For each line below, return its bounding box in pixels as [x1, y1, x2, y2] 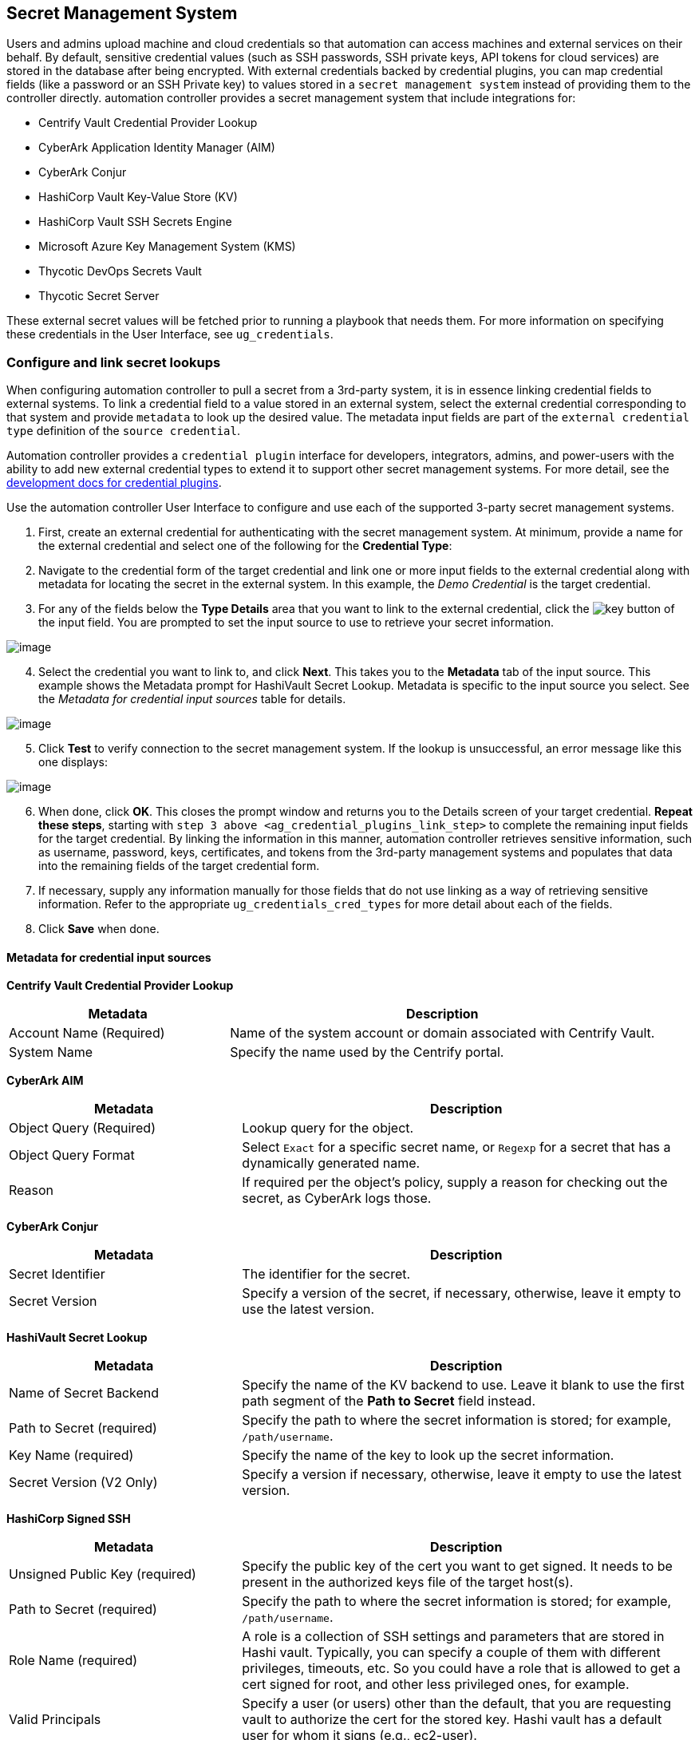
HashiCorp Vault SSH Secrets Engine [38, 215, 232, 229]
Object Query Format [9, 1147, 135, 1164]
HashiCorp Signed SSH [6, 1512, 131, 1526]
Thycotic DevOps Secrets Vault [38, 264, 202, 279]
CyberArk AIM [6, 1074, 84, 1088]
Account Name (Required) [9, 1025, 165, 1042]
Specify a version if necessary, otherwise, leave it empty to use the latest [242, 1466, 682, 1483]
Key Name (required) [9, 1447, 134, 1464]
